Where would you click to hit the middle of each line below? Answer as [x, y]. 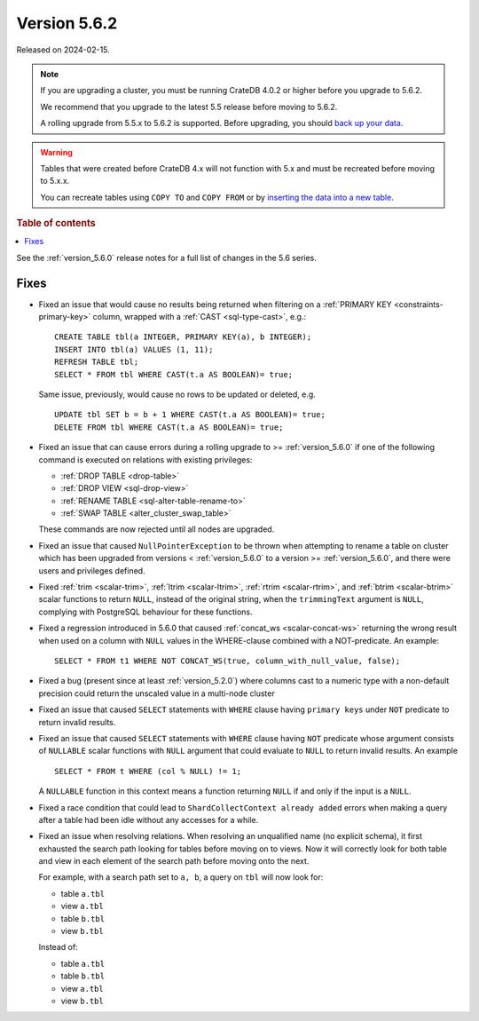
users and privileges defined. [92, 570]
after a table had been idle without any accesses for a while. [149, 819]
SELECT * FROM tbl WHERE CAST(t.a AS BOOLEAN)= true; [173, 374]
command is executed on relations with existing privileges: [145, 459]
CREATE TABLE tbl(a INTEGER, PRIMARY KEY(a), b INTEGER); [183, 337]
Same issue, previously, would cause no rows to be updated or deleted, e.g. [177, 394]
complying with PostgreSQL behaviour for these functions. [145, 612]
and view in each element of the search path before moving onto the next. [174, 861]
